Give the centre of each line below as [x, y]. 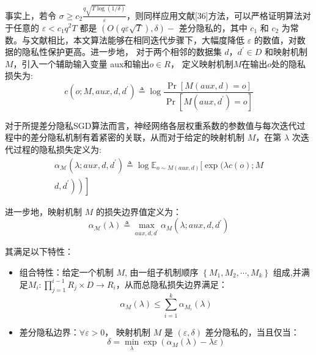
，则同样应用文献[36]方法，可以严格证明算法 [214, 15]
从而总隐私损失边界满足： [176, 284]
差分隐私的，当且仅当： [252, 331]
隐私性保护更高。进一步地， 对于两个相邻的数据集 [122, 52]
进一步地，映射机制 [43, 211]
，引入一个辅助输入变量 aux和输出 [81, 63]
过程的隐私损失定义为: [57, 149]
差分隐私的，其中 [213, 27]
